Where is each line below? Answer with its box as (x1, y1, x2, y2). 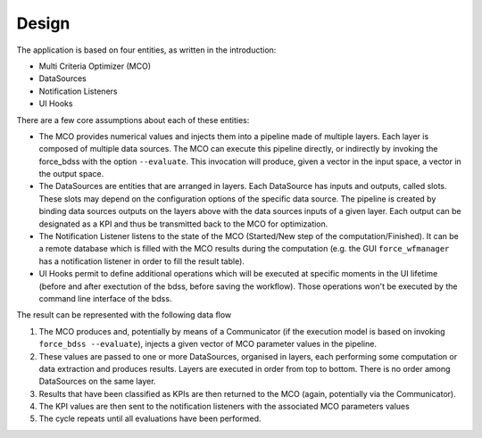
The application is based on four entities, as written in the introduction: (16, 45, 277, 55)
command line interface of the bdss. (38, 293, 172, 303)
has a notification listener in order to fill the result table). (38, 255, 245, 267)
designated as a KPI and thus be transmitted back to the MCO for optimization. (38, 219, 328, 229)
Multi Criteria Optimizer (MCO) (38, 61, 152, 71)
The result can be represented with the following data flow (16, 310, 232, 320)
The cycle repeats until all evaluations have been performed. (38, 413, 262, 424)
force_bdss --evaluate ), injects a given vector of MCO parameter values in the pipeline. (38, 339, 377, 350)
